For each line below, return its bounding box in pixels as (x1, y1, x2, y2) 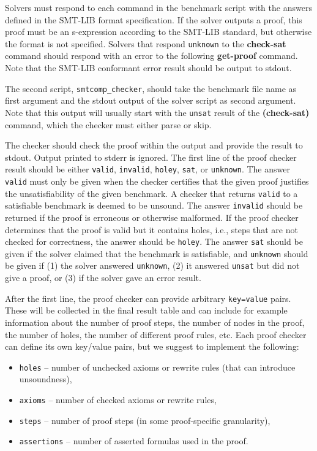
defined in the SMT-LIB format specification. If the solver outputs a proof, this (5, 13, 302, 26)
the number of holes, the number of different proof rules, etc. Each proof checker (5, 328, 307, 341)
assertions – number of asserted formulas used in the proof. (19, 434, 248, 447)
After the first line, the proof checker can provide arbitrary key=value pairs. (5, 291, 291, 304)
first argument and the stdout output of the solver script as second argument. (5, 94, 296, 107)
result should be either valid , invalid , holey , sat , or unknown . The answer (5, 163, 290, 175)
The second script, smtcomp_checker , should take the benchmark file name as (5, 82, 297, 94)
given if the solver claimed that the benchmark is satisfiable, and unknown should (5, 247, 308, 260)
